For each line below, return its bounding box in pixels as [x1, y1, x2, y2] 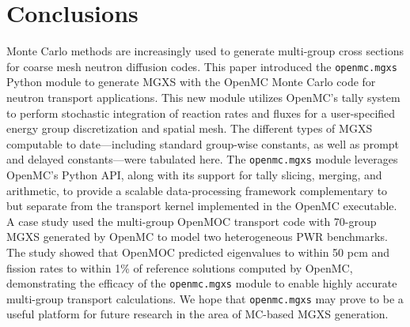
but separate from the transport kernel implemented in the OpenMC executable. [6, 197, 397, 214]
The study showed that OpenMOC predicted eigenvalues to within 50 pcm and [6, 243, 390, 260]
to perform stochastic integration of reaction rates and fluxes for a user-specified [6, 104, 396, 121]
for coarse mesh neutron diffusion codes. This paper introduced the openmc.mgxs [6, 58, 397, 74]
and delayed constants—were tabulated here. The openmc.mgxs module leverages [6, 151, 398, 167]
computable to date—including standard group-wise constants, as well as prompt [6, 135, 400, 152]
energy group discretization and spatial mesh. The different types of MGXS [6, 120, 373, 137]
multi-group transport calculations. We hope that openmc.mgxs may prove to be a [6, 290, 404, 306]
